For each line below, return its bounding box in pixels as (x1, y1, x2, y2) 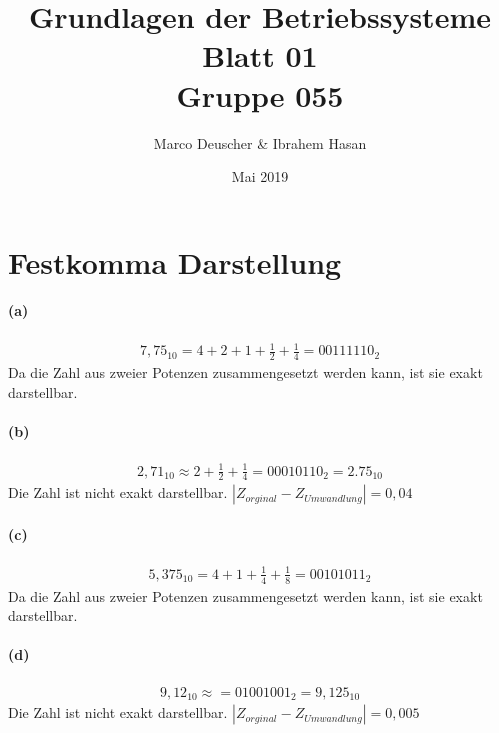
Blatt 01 (202, 35, 318, 76)
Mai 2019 (231, 166, 289, 187)
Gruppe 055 (176, 74, 344, 115)
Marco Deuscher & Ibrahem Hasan (153, 132, 367, 153)
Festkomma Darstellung (8, 241, 342, 282)
